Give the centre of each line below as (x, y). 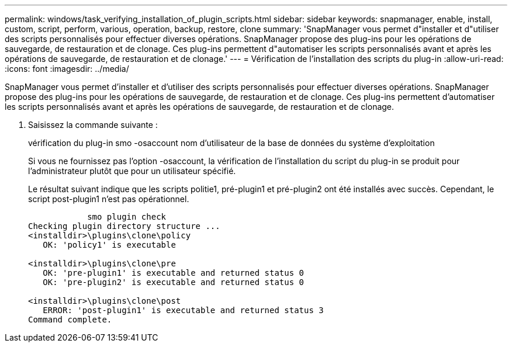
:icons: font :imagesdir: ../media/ (67, 69)
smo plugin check (127, 217)
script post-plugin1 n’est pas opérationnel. (109, 199)
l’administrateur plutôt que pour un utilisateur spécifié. (132, 171)
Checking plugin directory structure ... (124, 226)
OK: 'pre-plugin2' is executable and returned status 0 (174, 282)
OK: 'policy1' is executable (109, 245)
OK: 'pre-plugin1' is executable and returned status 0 (174, 273)
